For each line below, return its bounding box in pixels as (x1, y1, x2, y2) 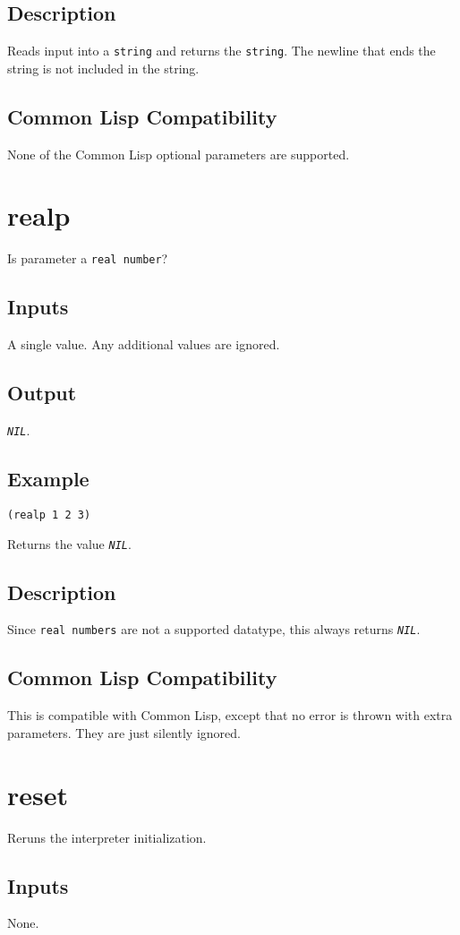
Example (7, 465, 89, 493)
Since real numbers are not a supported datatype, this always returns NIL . (7, 620, 421, 639)
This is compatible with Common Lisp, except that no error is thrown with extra (7, 706, 453, 725)
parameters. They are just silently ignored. (7, 723, 241, 742)
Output (7, 379, 77, 407)
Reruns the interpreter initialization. (7, 828, 207, 846)
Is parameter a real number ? (7, 249, 168, 268)
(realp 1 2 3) (7, 508, 91, 521)
